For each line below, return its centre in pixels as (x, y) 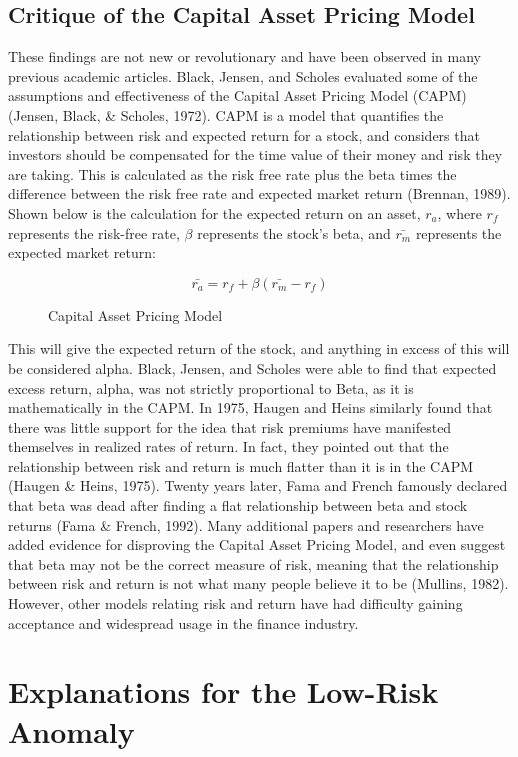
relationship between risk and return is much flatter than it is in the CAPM (241, 465)
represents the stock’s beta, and (294, 232)
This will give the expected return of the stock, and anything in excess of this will (259, 348)
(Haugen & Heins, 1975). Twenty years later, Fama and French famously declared (258, 485)
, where (459, 212)
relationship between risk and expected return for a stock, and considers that (244, 134)
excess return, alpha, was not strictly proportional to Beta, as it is (211, 387)
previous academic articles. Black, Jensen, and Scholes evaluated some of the (243, 75)
